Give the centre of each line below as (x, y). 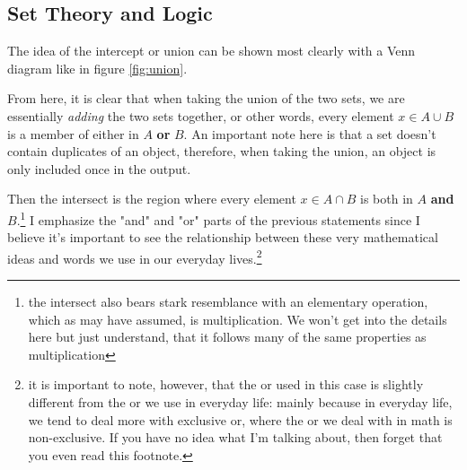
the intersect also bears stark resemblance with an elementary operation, (228, 302)
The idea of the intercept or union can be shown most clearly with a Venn (211, 51)
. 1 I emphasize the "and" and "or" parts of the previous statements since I (218, 218)
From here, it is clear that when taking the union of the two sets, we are (206, 98)
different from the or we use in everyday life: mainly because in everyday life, (240, 402)
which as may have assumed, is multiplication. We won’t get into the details (238, 319)
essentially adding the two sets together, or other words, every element (201, 115)
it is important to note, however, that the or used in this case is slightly (226, 384)
